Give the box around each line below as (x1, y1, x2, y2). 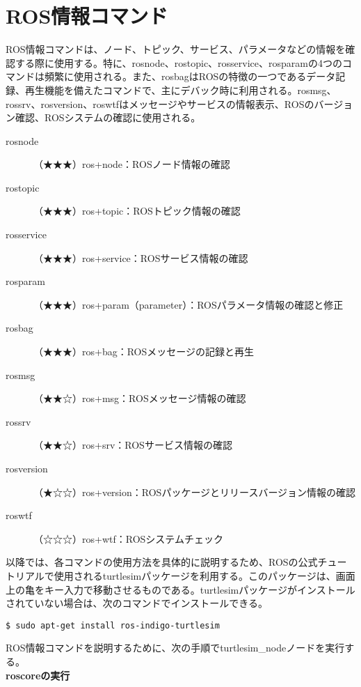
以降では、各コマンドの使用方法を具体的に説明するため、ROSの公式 (6, 555, 318, 569)
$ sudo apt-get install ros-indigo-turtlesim (6, 620, 220, 631)
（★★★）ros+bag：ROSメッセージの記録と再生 (33, 344, 254, 359)
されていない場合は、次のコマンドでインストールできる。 (6, 596, 268, 610)
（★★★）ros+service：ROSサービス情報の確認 (33, 250, 248, 265)
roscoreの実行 (6, 667, 70, 682)
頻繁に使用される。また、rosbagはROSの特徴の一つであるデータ (44, 69, 336, 84)
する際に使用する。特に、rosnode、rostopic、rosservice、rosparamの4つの (15, 55, 342, 70)
